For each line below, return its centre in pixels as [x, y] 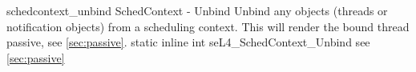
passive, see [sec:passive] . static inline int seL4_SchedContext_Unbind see [188, 42]
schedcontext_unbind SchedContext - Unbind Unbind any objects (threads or [197, 10]
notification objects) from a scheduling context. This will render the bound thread [208, 26]
